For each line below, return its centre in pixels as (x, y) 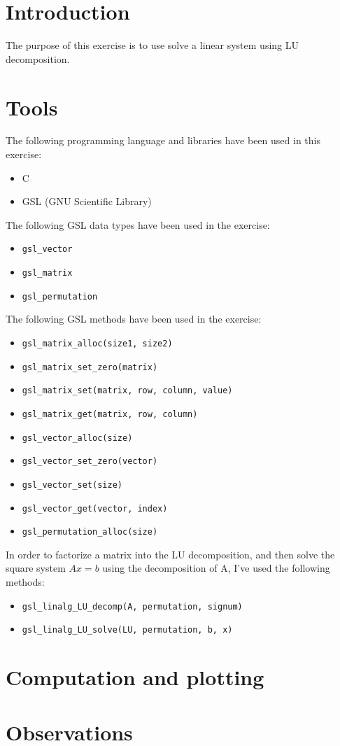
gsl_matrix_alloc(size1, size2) (97, 343)
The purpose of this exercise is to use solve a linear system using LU (152, 45)
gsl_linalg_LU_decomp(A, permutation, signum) (132, 606)
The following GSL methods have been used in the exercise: (134, 319)
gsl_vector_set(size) (72, 485)
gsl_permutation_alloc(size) (90, 532)
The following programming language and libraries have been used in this (163, 140)
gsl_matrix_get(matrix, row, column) (110, 414)
